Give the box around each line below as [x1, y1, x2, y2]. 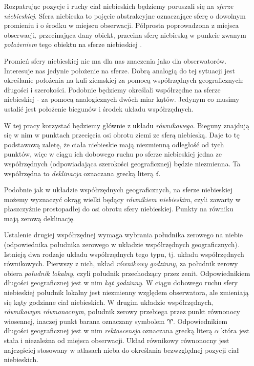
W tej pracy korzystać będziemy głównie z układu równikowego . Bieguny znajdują [4, 120, 250, 130]
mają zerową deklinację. [4, 213, 75, 223]
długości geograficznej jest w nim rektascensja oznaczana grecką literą [4, 325, 212, 336]
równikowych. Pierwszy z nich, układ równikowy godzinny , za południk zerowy [4, 258, 238, 269]
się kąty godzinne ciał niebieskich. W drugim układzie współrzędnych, [4, 297, 213, 307]
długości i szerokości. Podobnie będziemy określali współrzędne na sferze [4, 84, 221, 94]
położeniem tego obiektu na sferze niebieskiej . [4, 39, 142, 49]
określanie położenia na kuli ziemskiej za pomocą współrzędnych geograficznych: [4, 75, 244, 85]
